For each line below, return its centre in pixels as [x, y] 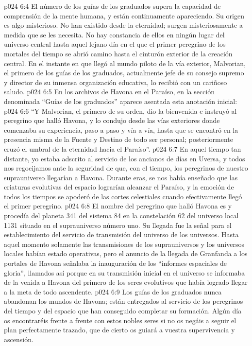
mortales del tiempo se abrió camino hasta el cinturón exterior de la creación [118, 53]
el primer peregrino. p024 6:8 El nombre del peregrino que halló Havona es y [118, 206]
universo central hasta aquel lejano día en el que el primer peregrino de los [115, 44]
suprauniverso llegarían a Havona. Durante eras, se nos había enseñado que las [121, 177]
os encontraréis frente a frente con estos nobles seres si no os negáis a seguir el [120, 320]
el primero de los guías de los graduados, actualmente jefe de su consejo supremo [124, 73]
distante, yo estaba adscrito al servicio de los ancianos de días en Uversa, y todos [125, 158]
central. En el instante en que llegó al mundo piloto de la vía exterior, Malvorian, [125, 63]
